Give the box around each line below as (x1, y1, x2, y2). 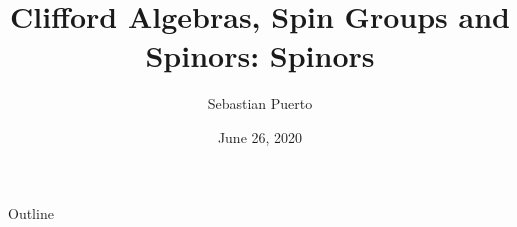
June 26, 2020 (217, 126, 303, 147)
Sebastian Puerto (207, 93, 313, 114)
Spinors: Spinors (145, 35, 375, 76)
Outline (8, 202, 54, 223)
